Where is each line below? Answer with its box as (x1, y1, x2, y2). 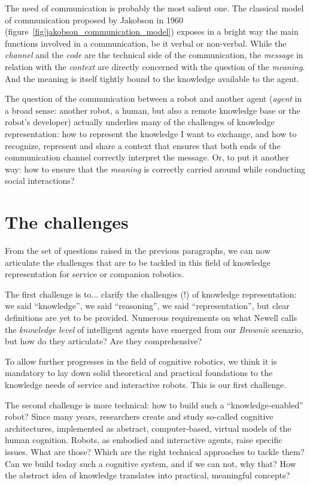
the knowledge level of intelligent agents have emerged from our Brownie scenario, (5, 323, 303, 335)
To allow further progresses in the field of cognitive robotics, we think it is (5, 354, 277, 367)
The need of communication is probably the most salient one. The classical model (5, 2, 304, 14)
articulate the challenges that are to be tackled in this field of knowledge (5, 256, 271, 268)
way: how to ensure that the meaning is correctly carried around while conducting (5, 162, 305, 175)
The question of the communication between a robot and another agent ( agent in (5, 92, 302, 105)
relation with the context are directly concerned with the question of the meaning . (5, 60, 305, 72)
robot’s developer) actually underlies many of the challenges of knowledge (5, 116, 275, 128)
